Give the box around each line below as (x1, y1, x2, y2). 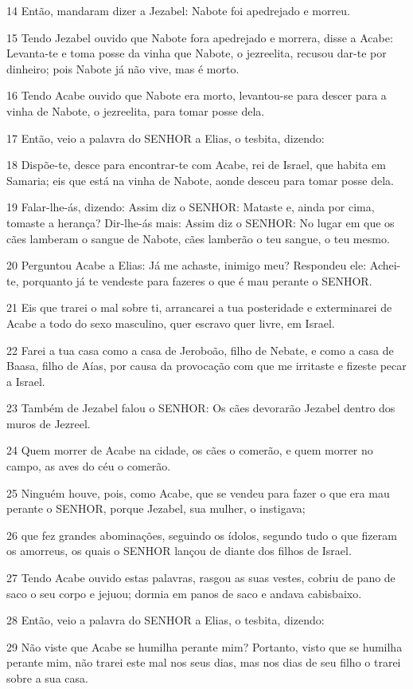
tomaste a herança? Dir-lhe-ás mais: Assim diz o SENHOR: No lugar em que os (6, 214, 395, 230)
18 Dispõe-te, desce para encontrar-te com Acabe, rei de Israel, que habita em (6, 156, 386, 173)
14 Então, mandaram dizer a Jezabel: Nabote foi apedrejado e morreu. (6, 2, 350, 18)
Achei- (369, 257, 401, 274)
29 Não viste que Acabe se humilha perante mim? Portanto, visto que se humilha (6, 638, 403, 655)
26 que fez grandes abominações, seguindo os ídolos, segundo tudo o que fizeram (6, 526, 397, 543)
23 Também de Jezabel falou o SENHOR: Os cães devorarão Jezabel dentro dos (6, 400, 395, 416)
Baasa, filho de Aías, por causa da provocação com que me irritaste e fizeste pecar (6, 357, 407, 374)
